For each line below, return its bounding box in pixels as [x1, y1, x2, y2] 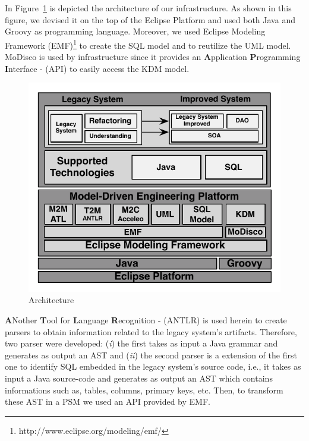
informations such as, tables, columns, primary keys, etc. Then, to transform [5, 383, 283, 396]
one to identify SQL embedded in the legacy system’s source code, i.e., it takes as [5, 360, 301, 373]
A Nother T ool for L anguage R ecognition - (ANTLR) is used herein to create [5, 314, 287, 326]
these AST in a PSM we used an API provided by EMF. [5, 395, 210, 408]
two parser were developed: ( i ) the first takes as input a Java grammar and [5, 337, 278, 349]
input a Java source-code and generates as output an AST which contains [5, 372, 273, 384]
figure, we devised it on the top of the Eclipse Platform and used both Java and [5, 13, 295, 26]
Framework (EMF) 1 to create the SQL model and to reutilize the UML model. [5, 37, 291, 51]
